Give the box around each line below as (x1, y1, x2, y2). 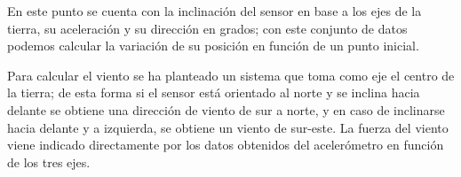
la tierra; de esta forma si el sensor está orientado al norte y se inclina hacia (7, 83, 420, 102)
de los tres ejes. (7, 152, 91, 171)
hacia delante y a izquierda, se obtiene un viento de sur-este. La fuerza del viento (7, 118, 449, 136)
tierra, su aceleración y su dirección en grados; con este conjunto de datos (7, 19, 408, 37)
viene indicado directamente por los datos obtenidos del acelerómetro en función (7, 135, 444, 154)
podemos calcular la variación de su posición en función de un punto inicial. (7, 36, 419, 55)
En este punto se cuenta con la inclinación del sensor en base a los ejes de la (7, 2, 422, 19)
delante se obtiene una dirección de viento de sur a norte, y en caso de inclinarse (7, 100, 445, 119)
